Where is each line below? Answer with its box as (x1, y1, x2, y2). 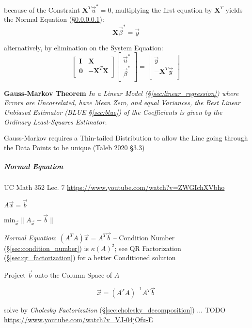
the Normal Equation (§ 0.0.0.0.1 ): (4, 14, 104, 24)
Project (4, 270, 26, 280)
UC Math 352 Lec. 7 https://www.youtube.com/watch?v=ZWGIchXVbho (4, 182, 225, 192)
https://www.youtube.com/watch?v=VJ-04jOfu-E (4, 314, 153, 324)
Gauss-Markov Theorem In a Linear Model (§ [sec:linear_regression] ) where (4, 88, 239, 98)
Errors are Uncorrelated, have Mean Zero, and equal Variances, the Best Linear (4, 97, 240, 108)
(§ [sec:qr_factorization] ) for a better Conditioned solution (4, 252, 176, 263)
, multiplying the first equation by (111, 4, 212, 15)
